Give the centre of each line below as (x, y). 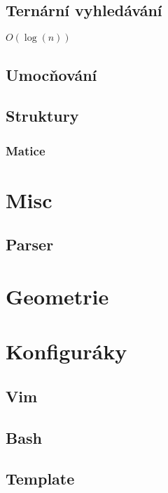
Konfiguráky (66, 351)
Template (40, 479)
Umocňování (51, 74)
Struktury (42, 116)
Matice (26, 150)
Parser (30, 244)
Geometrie (57, 296)
